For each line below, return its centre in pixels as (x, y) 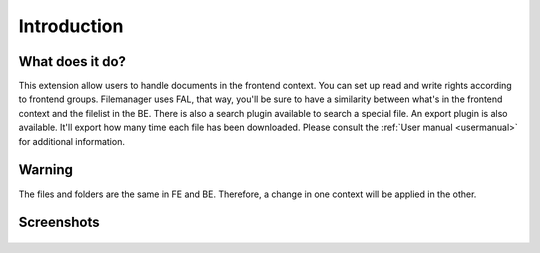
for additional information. (71, 141)
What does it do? (72, 61)
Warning (46, 170)
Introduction (71, 26)
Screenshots (59, 222)
